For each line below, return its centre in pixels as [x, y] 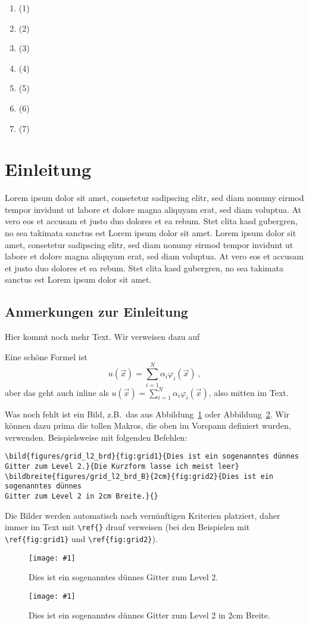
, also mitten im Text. [249, 392]
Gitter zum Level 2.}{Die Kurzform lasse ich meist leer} [122, 466]
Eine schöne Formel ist [46, 356]
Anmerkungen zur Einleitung [96, 312]
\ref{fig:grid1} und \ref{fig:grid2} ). [81, 538]
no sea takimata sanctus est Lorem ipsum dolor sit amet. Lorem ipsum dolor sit [151, 233]
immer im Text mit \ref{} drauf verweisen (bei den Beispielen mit [127, 527]
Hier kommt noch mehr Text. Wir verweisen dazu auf [102, 337]
